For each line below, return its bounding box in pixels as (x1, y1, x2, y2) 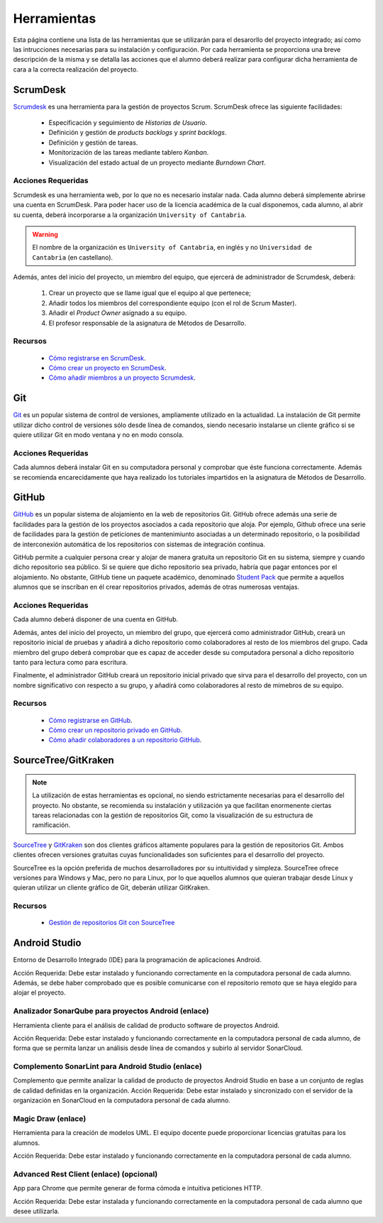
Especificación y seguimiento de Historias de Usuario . (48, 118, 207, 127)
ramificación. (32, 821, 71, 829)
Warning (32, 230, 58, 238)
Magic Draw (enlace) (13, 1114, 87, 1124)
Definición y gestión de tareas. (48, 138, 138, 147)
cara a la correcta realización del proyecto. (13, 65, 138, 74)
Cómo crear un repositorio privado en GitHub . (48, 726, 183, 734)
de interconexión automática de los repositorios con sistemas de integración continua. (13, 540, 265, 548)
